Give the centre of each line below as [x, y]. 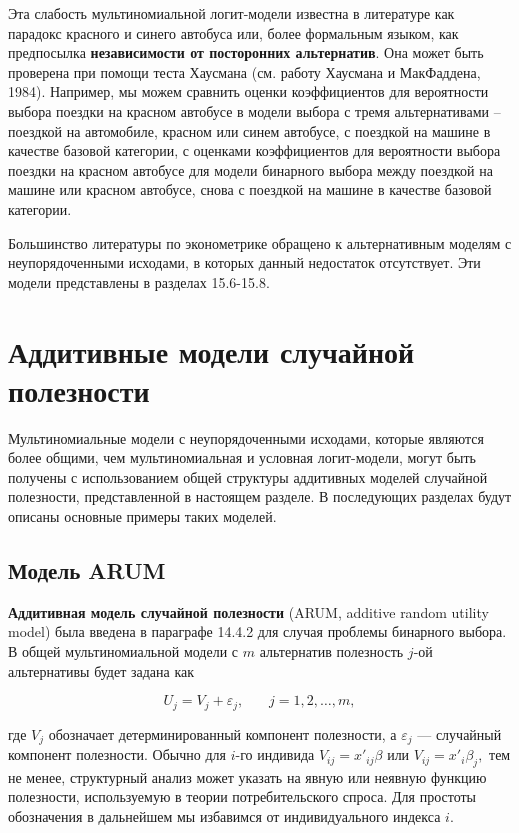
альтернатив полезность [331, 650]
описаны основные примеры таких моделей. [142, 516]
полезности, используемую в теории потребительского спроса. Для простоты [242, 796]
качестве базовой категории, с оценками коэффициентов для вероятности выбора [254, 150]
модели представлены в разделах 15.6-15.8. [139, 281]
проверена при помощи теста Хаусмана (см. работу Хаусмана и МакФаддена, [244, 71]
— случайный [459, 733]
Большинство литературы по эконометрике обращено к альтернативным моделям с [260, 242]
